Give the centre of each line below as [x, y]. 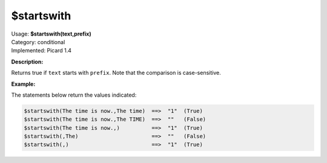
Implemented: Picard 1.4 [41, 51]
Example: [23, 84]
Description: [27, 62]
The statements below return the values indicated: [74, 95]
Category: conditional [38, 42]
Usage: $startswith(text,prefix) [51, 34]
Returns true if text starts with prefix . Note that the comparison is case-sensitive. [116, 73]
